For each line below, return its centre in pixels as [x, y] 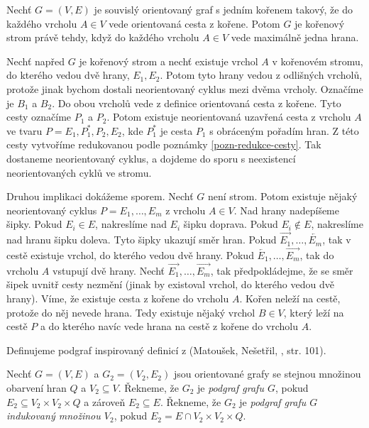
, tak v [337, 240]
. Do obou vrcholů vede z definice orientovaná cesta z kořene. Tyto [197, 103]
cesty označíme [39, 117]
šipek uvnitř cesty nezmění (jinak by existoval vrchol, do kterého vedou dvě [170, 284]
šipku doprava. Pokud [231, 224]
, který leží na [314, 312]
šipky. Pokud [34, 224]
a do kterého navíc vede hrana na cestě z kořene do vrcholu [169, 326]
